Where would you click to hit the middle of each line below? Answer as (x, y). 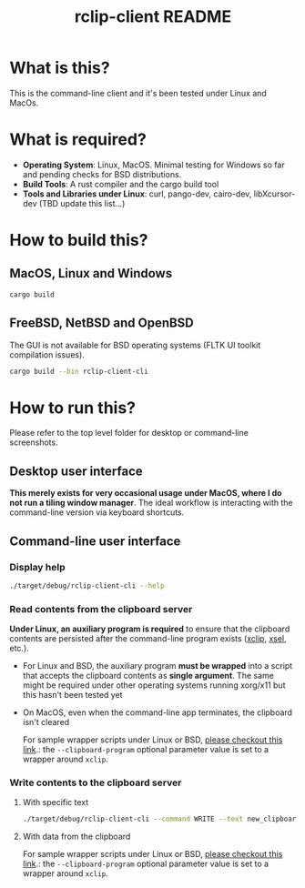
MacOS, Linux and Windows (91, 273)
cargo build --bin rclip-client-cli (79, 371)
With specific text (56, 802)
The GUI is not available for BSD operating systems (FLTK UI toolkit (135, 345)
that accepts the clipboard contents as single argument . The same (148, 676)
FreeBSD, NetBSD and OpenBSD (102, 323)
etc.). (19, 649)
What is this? (60, 68)
